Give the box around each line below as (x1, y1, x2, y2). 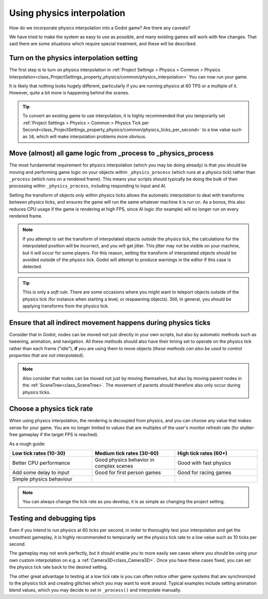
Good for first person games (95, 469, 161, 476)
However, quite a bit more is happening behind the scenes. (9, 90, 130, 96)
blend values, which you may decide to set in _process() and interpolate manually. (9, 587, 182, 593)
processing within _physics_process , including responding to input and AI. (9, 183, 166, 189)
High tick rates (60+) (177, 450, 228, 457)
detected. (22, 264, 42, 270)
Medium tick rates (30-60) (95, 450, 159, 457)
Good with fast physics (177, 459, 231, 466)
